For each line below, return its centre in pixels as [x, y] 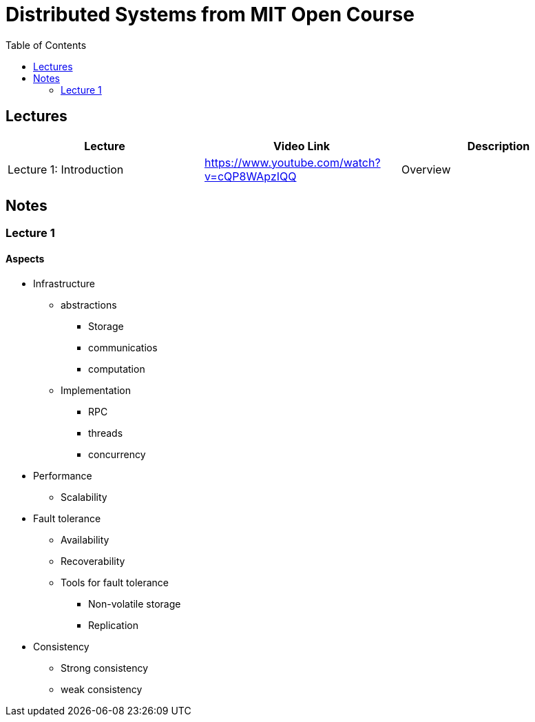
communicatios [123, 347]
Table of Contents [46, 45]
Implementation [96, 390]
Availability [85, 539]
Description [499, 146]
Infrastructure [64, 283]
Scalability [84, 497]
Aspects [25, 259]
